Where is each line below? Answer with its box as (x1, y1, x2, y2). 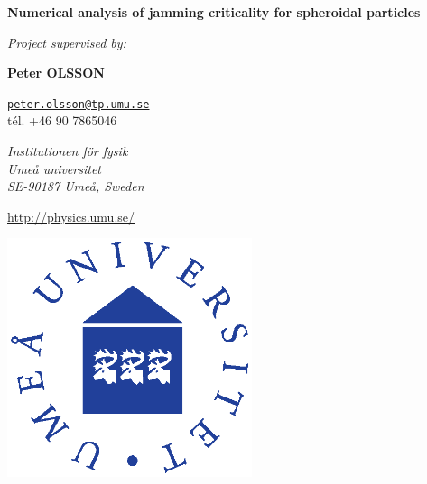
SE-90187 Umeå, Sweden (7, 177, 144, 196)
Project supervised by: (7, 32, 126, 51)
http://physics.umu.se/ (7, 206, 135, 225)
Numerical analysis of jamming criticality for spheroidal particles (7, 3, 421, 21)
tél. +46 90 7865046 (7, 111, 117, 130)
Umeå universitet (7, 159, 101, 178)
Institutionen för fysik (7, 142, 128, 160)
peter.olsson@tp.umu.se (7, 97, 150, 111)
